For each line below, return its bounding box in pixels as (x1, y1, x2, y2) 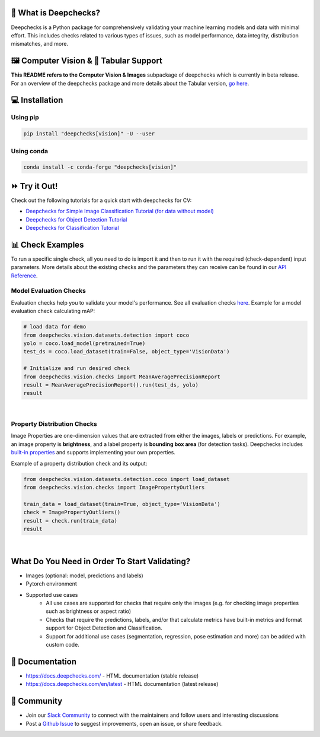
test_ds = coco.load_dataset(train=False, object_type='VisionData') (23, 348, 230, 355)
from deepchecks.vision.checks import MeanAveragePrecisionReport (23, 373, 220, 380)
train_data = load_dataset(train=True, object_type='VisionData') (23, 501, 220, 507)
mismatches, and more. (11, 40, 68, 48)
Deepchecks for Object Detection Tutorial (25, 216, 127, 223)
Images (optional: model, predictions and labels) (25, 572, 143, 579)
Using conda (11, 147, 49, 155)
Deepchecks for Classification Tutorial (25, 224, 119, 231)
